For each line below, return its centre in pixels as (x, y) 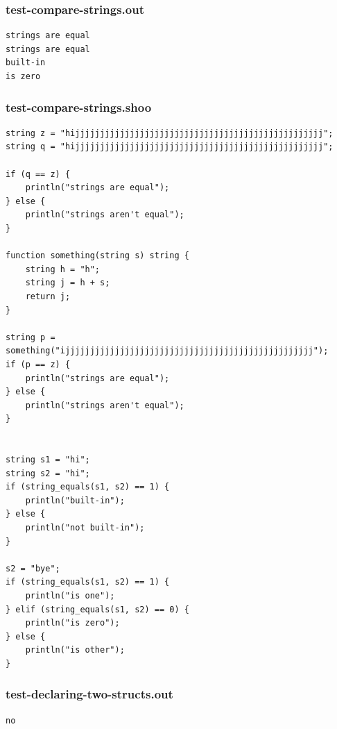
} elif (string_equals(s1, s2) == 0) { (97, 609)
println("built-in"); (75, 500)
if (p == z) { (38, 364)
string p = (31, 337)
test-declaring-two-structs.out (89, 694)
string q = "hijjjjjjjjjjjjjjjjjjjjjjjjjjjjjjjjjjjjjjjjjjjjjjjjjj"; (170, 147)
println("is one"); (70, 596)
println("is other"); (75, 650)
